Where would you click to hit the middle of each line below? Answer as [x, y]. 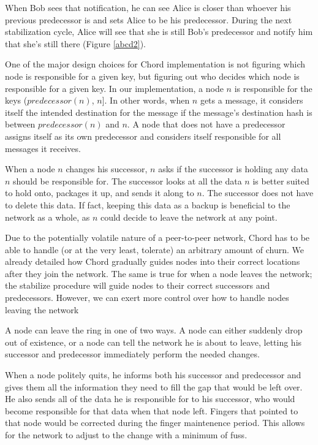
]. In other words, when [146, 100]
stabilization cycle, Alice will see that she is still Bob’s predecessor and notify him [159, 32]
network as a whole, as [47, 217]
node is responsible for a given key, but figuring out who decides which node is [152, 76]
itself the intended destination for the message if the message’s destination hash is [159, 112]
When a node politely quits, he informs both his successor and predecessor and [153, 375]
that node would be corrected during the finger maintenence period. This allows [155, 423]
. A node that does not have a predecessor [206, 124]
